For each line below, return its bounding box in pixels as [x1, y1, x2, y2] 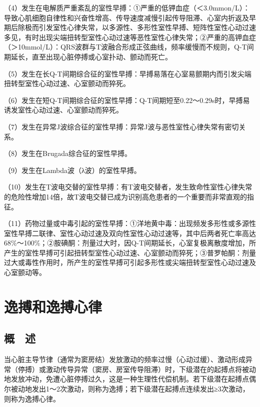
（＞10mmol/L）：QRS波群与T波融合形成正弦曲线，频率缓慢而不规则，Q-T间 [4, 41, 254, 52]
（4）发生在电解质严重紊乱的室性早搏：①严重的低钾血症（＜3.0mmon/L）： [4, 2, 250, 12]
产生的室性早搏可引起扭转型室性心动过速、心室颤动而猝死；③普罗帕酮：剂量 [4, 247, 256, 257]
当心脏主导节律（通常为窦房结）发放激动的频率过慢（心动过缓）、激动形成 [4, 354, 245, 364]
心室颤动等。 [4, 267, 46, 277]
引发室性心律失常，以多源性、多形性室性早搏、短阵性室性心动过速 [38, 22, 256, 32]
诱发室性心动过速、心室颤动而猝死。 [4, 104, 123, 115]
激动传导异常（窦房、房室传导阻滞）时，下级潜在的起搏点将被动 [45, 363, 256, 374]
